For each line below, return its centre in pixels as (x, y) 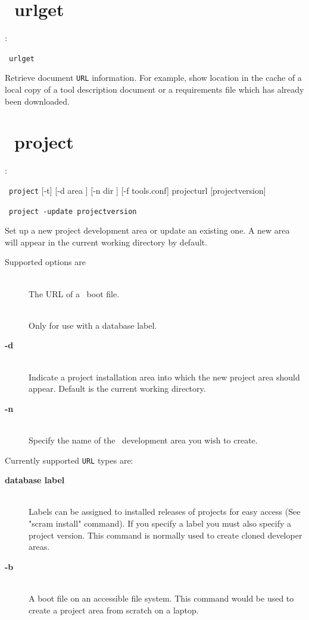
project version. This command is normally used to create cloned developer (166, 535)
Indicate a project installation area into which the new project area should (164, 377)
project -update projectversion (73, 211)
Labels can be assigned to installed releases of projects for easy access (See (165, 512)
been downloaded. (37, 101)
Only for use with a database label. (93, 325)
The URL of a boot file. (74, 293)
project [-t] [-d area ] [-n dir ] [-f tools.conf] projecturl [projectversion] (138, 190)
